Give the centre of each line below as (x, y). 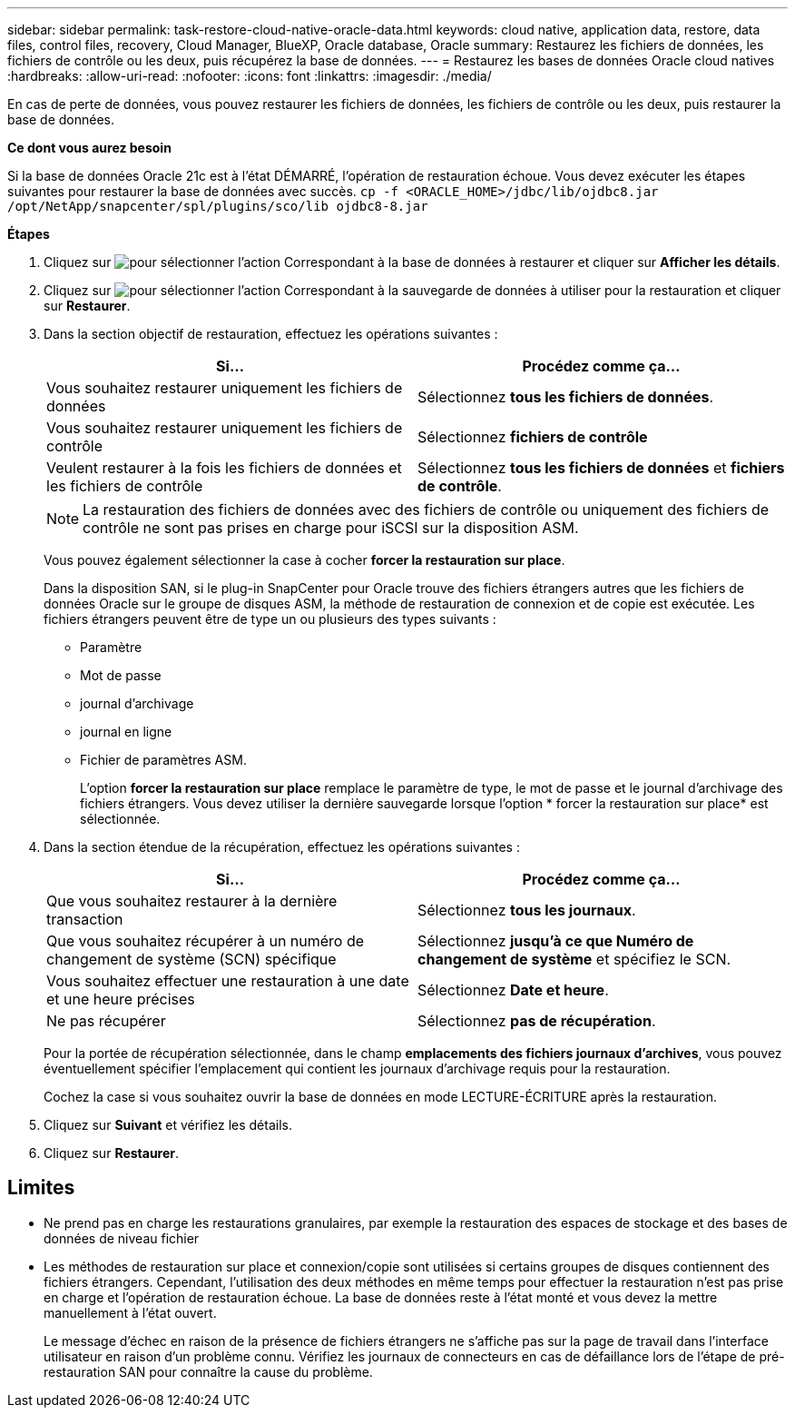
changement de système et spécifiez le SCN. (574, 959)
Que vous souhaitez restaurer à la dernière (192, 901)
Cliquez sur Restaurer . (112, 1153)
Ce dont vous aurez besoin (89, 148)
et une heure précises (121, 999)
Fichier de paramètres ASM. (163, 760)
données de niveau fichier (122, 1238)
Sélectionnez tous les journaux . (527, 910)
